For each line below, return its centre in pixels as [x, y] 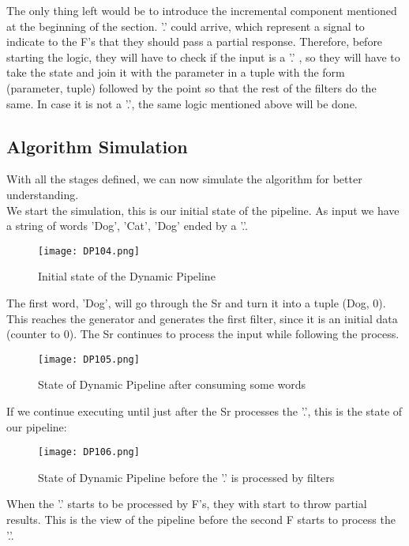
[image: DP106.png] [89, 452]
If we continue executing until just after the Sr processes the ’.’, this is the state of [204, 411]
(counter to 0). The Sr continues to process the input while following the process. [203, 334]
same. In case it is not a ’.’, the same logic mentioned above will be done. [182, 103]
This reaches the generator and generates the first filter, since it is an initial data [202, 318]
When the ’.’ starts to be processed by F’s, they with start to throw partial [187, 504]
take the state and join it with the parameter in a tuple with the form [176, 72]
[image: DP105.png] [89, 359]
